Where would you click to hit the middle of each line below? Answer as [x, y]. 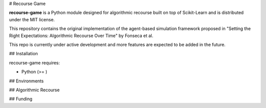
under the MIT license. [32, 19]
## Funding [21, 99]
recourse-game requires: [34, 63]
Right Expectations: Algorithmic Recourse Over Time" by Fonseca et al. [81, 36]
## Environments [26, 81]
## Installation [23, 54]
